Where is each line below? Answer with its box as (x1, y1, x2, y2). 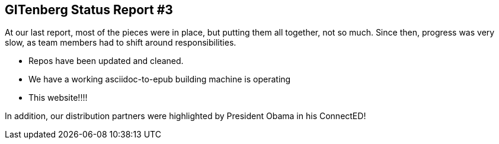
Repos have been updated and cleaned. (28, 56, 184, 66)
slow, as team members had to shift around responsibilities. (5, 37, 236, 48)
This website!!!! (28, 92, 88, 103)
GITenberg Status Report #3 (5, 2, 173, 17)
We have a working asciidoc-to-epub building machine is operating (28, 74, 291, 85)
